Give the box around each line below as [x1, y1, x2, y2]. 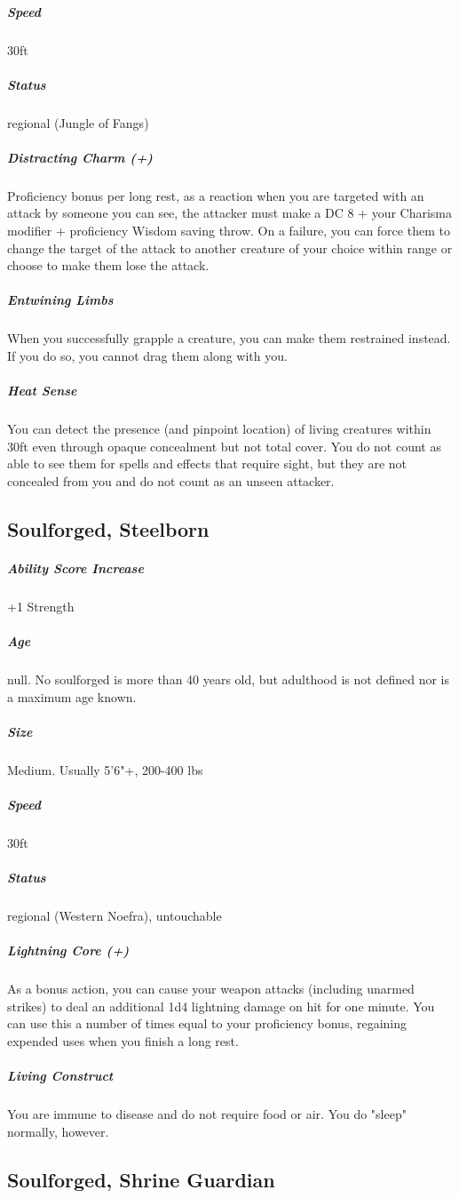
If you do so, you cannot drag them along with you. [7, 347, 288, 364]
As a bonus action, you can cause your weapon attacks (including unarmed [7, 979, 415, 998]
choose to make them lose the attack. [7, 256, 210, 275]
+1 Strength [7, 596, 75, 615]
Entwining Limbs [7, 291, 114, 309]
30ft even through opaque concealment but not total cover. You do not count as [7, 436, 441, 455]
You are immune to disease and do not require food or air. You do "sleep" [7, 1105, 407, 1123]
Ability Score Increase [7, 558, 144, 577]
